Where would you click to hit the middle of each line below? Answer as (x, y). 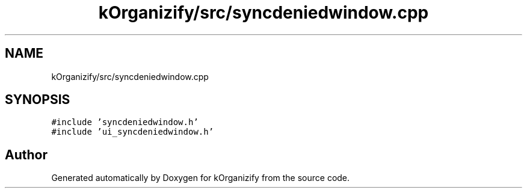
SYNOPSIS (38, 100)
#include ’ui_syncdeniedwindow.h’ (133, 132)
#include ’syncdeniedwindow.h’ (125, 122)
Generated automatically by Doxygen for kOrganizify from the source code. (201, 178)
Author (26, 155)
